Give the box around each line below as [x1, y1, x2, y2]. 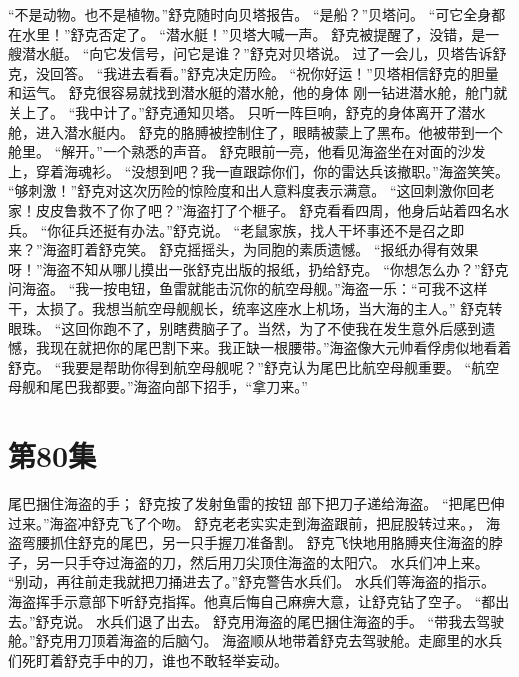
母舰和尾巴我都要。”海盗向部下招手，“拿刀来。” [8, 376, 308, 397]
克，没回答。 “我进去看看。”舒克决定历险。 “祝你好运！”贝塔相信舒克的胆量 [8, 62, 499, 83]
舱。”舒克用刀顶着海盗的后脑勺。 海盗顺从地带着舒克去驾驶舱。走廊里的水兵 [8, 630, 503, 651]
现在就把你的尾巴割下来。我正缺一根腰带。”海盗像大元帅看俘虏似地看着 [49, 337, 512, 358]
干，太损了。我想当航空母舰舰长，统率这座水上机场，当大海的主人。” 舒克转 [8, 297, 503, 318]
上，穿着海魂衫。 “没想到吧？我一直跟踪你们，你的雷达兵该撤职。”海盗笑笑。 [8, 160, 509, 181]
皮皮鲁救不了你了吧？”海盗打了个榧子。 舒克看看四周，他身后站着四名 [35, 199, 496, 220]
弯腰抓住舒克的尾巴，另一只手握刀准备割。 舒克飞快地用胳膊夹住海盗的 [21, 532, 489, 553]
